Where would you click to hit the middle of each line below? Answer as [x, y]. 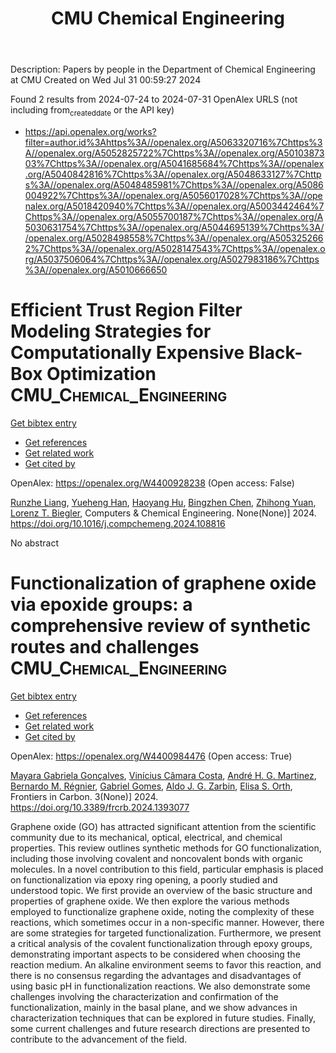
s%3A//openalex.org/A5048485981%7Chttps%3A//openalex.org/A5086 [174, 184]
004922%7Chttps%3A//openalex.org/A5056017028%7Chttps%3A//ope [173, 195]
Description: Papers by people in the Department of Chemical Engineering [163, 69]
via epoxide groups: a [101, 604]
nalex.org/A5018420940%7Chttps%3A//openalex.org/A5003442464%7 [174, 206]
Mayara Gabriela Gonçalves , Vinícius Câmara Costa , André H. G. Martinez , [163, 775]
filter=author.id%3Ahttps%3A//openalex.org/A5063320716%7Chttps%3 [173, 142]
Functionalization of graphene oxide [163, 583]
